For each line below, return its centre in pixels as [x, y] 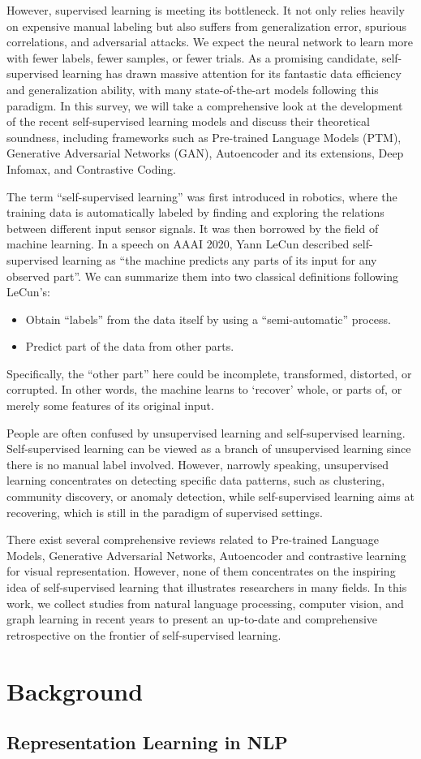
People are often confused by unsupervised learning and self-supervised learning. [206, 432]
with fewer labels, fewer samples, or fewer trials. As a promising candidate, [192, 57]
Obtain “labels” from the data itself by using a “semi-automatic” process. [208, 319]
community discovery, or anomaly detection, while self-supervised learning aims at [210, 496]
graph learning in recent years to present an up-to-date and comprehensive [192, 619]
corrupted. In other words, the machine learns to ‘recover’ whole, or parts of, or [204, 389]
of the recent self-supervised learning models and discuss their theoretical [188, 121]
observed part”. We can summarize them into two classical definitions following [203, 276]
